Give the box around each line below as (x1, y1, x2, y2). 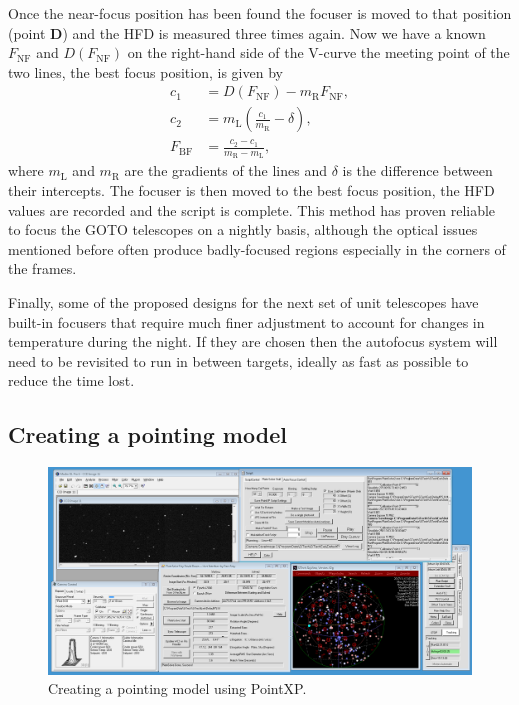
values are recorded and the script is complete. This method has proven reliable (8, 199, 496, 220)
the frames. (8, 258, 77, 279)
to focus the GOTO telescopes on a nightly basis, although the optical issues (8, 219, 478, 240)
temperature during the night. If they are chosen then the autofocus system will (8, 331, 498, 352)
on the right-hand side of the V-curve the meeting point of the (127, 42, 510, 63)
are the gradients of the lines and (124, 160, 328, 181)
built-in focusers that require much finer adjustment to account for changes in (8, 311, 485, 332)
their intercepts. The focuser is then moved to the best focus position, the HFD (8, 180, 495, 201)
